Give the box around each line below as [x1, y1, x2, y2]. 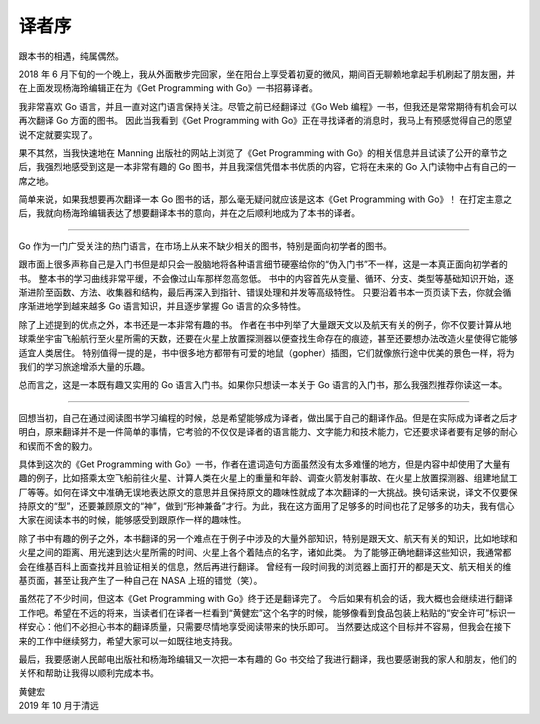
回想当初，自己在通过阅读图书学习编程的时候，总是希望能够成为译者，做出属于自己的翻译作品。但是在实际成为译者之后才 [18, 411, 518, 424]
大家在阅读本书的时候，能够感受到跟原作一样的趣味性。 [18, 514, 247, 526]
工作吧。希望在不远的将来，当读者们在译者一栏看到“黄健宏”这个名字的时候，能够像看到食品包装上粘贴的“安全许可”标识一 [18, 606, 516, 619]
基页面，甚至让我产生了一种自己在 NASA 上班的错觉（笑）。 [18, 575, 263, 587]
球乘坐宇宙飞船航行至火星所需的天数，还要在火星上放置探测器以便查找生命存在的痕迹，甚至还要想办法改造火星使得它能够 [18, 333, 518, 345]
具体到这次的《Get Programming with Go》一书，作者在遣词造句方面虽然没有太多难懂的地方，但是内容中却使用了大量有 [18, 458, 511, 470]
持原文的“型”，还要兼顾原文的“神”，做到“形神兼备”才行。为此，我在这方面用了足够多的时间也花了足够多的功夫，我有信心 [18, 500, 515, 512]
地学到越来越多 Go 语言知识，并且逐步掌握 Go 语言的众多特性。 [44, 300, 307, 312]
